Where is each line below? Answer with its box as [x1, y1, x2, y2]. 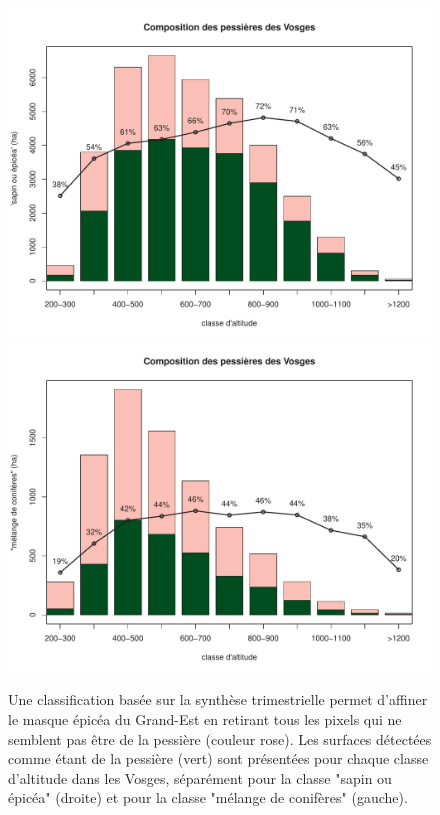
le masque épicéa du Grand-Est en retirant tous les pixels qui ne [8, 708, 402, 729]
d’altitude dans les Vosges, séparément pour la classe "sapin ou [8, 767, 392, 788]
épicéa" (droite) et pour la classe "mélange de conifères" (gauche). [8, 787, 408, 808]
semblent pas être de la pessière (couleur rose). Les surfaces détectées [8, 728, 432, 749]
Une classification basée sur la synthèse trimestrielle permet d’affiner [8, 689, 428, 710]
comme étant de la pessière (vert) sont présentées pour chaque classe [8, 748, 429, 769]
